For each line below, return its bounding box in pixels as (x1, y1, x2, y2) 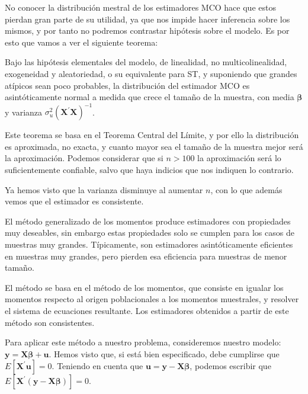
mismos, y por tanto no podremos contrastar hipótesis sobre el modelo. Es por (5, 24, 290, 37)
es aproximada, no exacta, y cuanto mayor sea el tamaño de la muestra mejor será (5, 140, 303, 152)
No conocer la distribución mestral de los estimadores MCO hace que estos (5, 1, 276, 13)
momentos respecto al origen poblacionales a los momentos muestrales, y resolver (5, 293, 299, 305)
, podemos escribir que (190, 360, 271, 372)
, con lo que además (210, 183, 283, 196)
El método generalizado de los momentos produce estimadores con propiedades (5, 214, 291, 227)
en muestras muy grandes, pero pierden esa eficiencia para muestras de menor (5, 249, 287, 262)
